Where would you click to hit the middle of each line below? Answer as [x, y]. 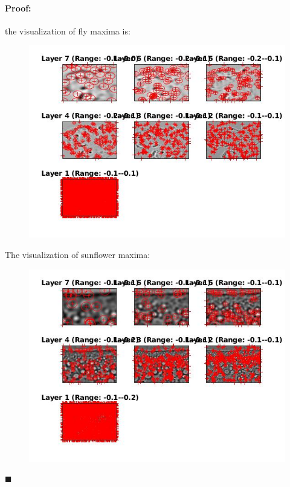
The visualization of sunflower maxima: [78, 254]
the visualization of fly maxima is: [68, 31]
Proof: [18, 8]
